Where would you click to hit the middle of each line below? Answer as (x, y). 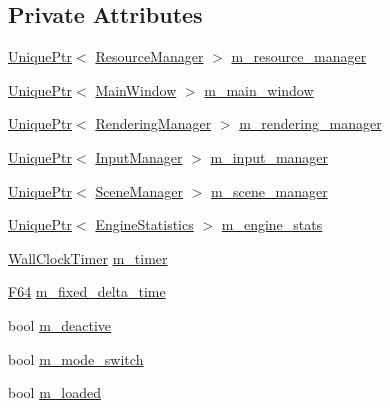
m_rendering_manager (310, 123)
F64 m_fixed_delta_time (87, 291)
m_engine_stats (272, 224)
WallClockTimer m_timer (88, 257)
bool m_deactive (60, 324)
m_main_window (259, 89)
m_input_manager (269, 156)
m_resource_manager (299, 56)
